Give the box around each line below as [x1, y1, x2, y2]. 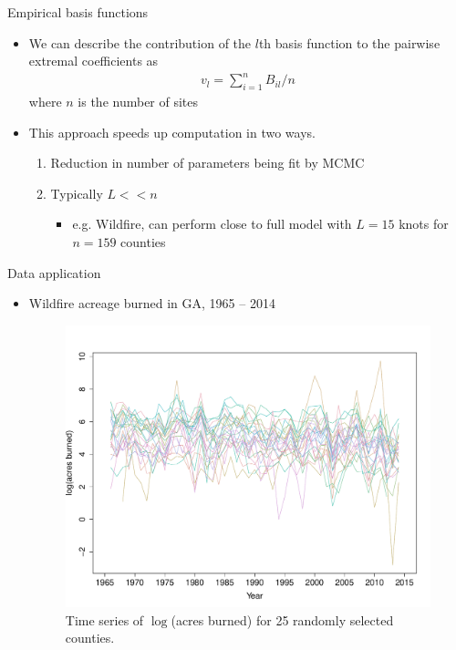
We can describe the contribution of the [28, 33, 252, 52]
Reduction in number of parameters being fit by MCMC [50, 153, 365, 172]
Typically [50, 183, 103, 202]
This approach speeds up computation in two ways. [28, 122, 316, 141]
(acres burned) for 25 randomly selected [171, 610, 394, 629]
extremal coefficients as [28, 51, 159, 70]
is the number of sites [78, 92, 199, 111]
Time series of [65, 610, 144, 629]
